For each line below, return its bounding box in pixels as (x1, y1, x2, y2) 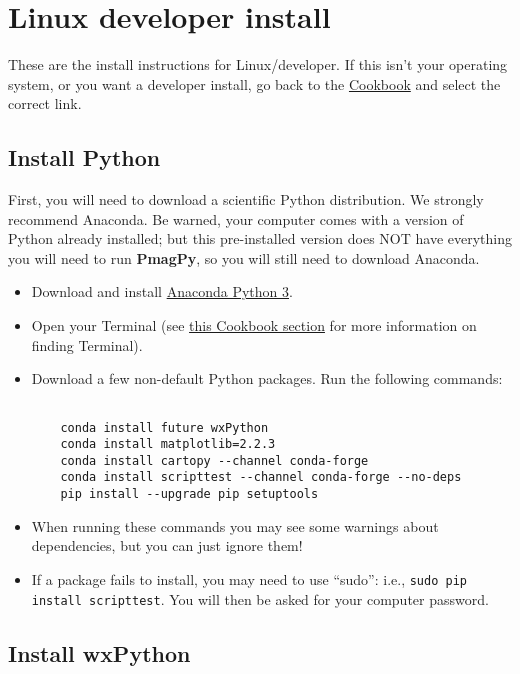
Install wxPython (8, 637, 191, 668)
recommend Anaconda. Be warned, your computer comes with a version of (8, 208, 464, 229)
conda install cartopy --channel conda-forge (60, 453, 369, 468)
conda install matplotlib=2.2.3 (60, 437, 276, 452)
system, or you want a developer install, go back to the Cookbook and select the (8, 73, 501, 94)
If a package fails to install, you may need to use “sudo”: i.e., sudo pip (31, 568, 467, 589)
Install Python (8, 142, 161, 173)
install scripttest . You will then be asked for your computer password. (31, 588, 489, 609)
